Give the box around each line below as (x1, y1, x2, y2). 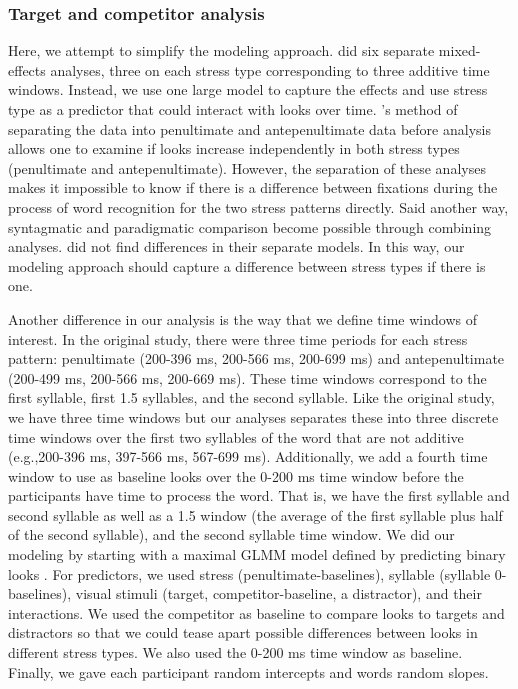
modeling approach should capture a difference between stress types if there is (8, 255, 486, 276)
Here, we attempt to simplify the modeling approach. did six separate (8, 40, 435, 61)
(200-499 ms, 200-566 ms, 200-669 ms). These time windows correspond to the (8, 367, 487, 388)
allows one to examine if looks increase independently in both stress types (8, 138, 460, 159)
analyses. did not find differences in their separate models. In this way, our (8, 236, 465, 257)
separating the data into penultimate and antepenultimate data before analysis (8, 118, 491, 139)
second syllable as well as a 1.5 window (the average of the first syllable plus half (8, 504, 503, 525)
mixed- (438, 40, 481, 61)
